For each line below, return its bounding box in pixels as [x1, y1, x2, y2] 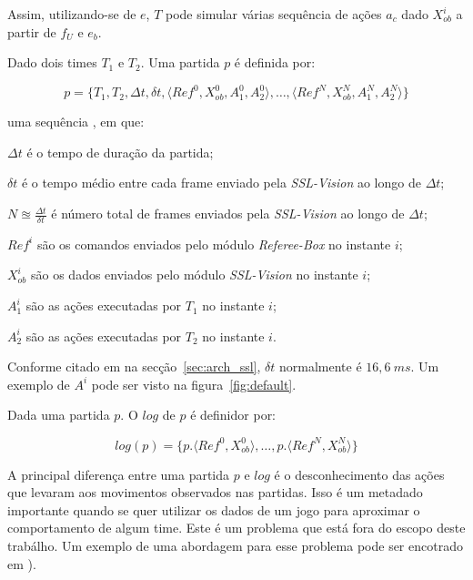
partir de [7, 22, 56, 41]
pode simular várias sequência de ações [166, 5, 382, 23]
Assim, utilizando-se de [7, 5, 136, 23]
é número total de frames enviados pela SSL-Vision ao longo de [51, 204, 405, 223]
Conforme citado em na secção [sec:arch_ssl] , [7, 357, 261, 376]
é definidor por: [190, 405, 277, 424]
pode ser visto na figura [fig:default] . [91, 374, 297, 393]
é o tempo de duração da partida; [26, 142, 214, 161]
